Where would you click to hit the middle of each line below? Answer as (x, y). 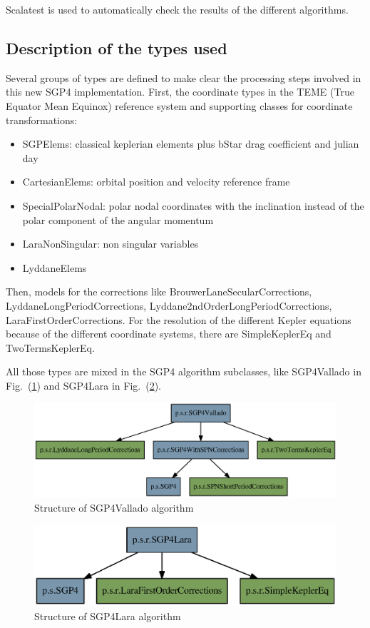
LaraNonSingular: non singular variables (111, 244)
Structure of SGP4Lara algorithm (108, 616)
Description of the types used (117, 47)
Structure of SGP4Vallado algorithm (114, 507)
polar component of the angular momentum (118, 219)
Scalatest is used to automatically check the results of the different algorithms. (177, 9)
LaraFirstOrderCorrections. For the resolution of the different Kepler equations (179, 319)
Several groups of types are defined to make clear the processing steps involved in (184, 77)
